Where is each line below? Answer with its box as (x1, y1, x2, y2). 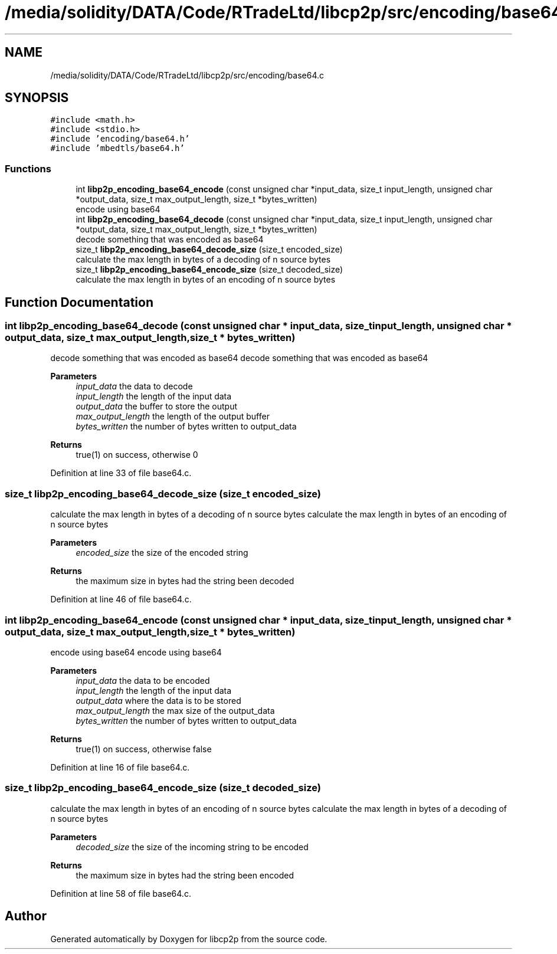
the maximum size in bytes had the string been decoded (76, 576, 294, 586)
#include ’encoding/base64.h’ (50, 134, 190, 144)
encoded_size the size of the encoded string (76, 548, 248, 558)
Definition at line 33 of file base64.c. (50, 468, 192, 478)
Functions (5, 162, 51, 175)
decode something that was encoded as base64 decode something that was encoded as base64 (50, 353, 428, 363)
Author (5, 909, 47, 924)
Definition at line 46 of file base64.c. (50, 594, 192, 605)
